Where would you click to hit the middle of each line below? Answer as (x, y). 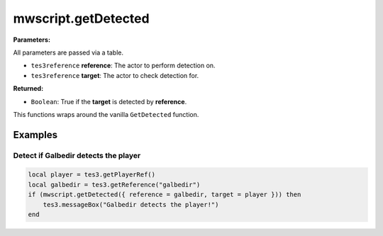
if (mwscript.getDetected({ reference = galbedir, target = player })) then (165, 195)
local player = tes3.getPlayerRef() (92, 175)
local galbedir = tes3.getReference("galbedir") (114, 185)
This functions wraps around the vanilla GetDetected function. (106, 114)
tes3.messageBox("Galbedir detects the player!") (131, 204)
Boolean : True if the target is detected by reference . (109, 101)
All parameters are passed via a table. (68, 52)
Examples (35, 135)
